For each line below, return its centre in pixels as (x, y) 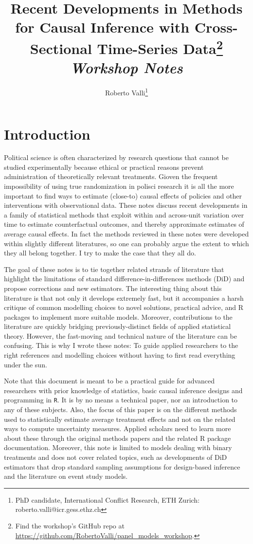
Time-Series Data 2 (160, 47)
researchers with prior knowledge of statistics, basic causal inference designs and (123, 390)
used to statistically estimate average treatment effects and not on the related (120, 419)
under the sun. (26, 364)
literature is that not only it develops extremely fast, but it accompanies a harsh (124, 298)
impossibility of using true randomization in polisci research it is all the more (119, 186)
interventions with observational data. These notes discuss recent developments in (126, 205)
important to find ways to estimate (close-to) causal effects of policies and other (123, 195)
